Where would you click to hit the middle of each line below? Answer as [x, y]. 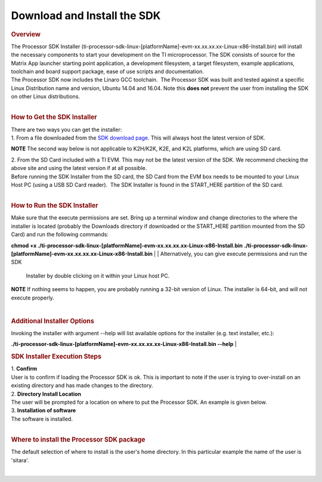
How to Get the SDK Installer [54, 118]
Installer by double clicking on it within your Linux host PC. [98, 276]
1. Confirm [24, 369]
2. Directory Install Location [46, 394]
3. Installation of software [44, 410]
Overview [26, 34]
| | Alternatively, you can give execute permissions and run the [230, 254]
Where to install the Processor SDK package [78, 440]
